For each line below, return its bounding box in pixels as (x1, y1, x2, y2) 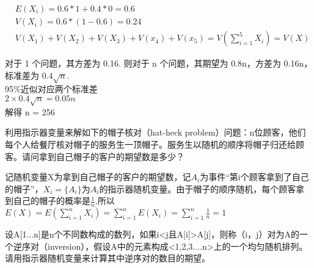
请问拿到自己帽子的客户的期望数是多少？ (21, 150, 184, 162)
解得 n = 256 (5, 105, 55, 118)
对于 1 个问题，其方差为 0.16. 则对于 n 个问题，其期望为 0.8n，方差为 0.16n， (5, 57, 313, 70)
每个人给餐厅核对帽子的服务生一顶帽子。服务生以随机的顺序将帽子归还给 (5, 138, 296, 150)
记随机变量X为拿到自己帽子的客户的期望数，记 (5, 170, 191, 183)
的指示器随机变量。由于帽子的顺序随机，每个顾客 (99, 182, 296, 195)
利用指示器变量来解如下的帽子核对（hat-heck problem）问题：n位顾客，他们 (5, 126, 306, 139)
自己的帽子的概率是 (13, 194, 90, 207)
